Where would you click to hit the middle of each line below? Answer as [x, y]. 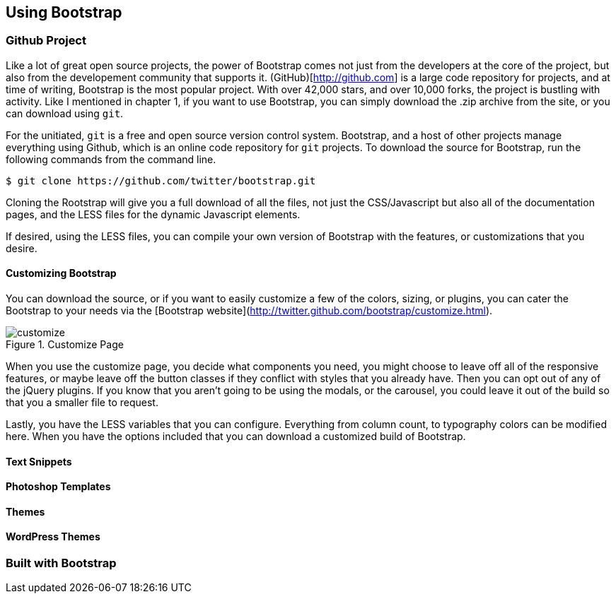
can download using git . [65, 113]
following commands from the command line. [111, 159]
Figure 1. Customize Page [65, 345]
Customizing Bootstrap [61, 273]
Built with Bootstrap [61, 563]
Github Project [46, 41]
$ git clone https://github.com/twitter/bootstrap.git [161, 180]
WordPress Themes [53, 537]
